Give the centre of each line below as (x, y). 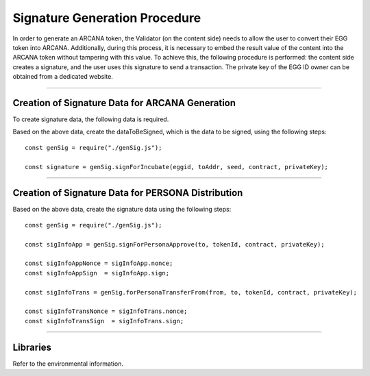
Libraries (32, 347)
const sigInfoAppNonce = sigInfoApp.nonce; (99, 263)
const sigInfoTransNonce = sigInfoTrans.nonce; (106, 311)
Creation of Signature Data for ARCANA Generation (124, 103)
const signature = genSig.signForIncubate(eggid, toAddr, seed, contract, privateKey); (177, 167)
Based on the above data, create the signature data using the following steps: (122, 210)
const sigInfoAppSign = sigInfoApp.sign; (97, 273)
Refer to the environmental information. (68, 364)
